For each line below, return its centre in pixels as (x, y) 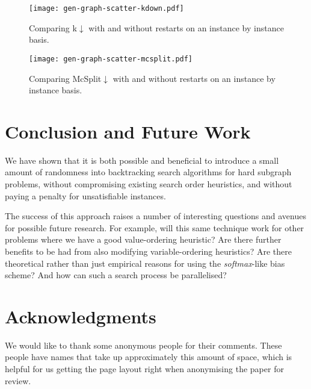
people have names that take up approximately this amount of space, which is (149, 357)
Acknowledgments (81, 316)
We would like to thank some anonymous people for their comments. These (143, 345)
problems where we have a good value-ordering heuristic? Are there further (143, 239)
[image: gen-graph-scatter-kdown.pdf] (106, 8)
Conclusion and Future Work (128, 131)
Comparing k (53, 27)
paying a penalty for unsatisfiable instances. (85, 195)
